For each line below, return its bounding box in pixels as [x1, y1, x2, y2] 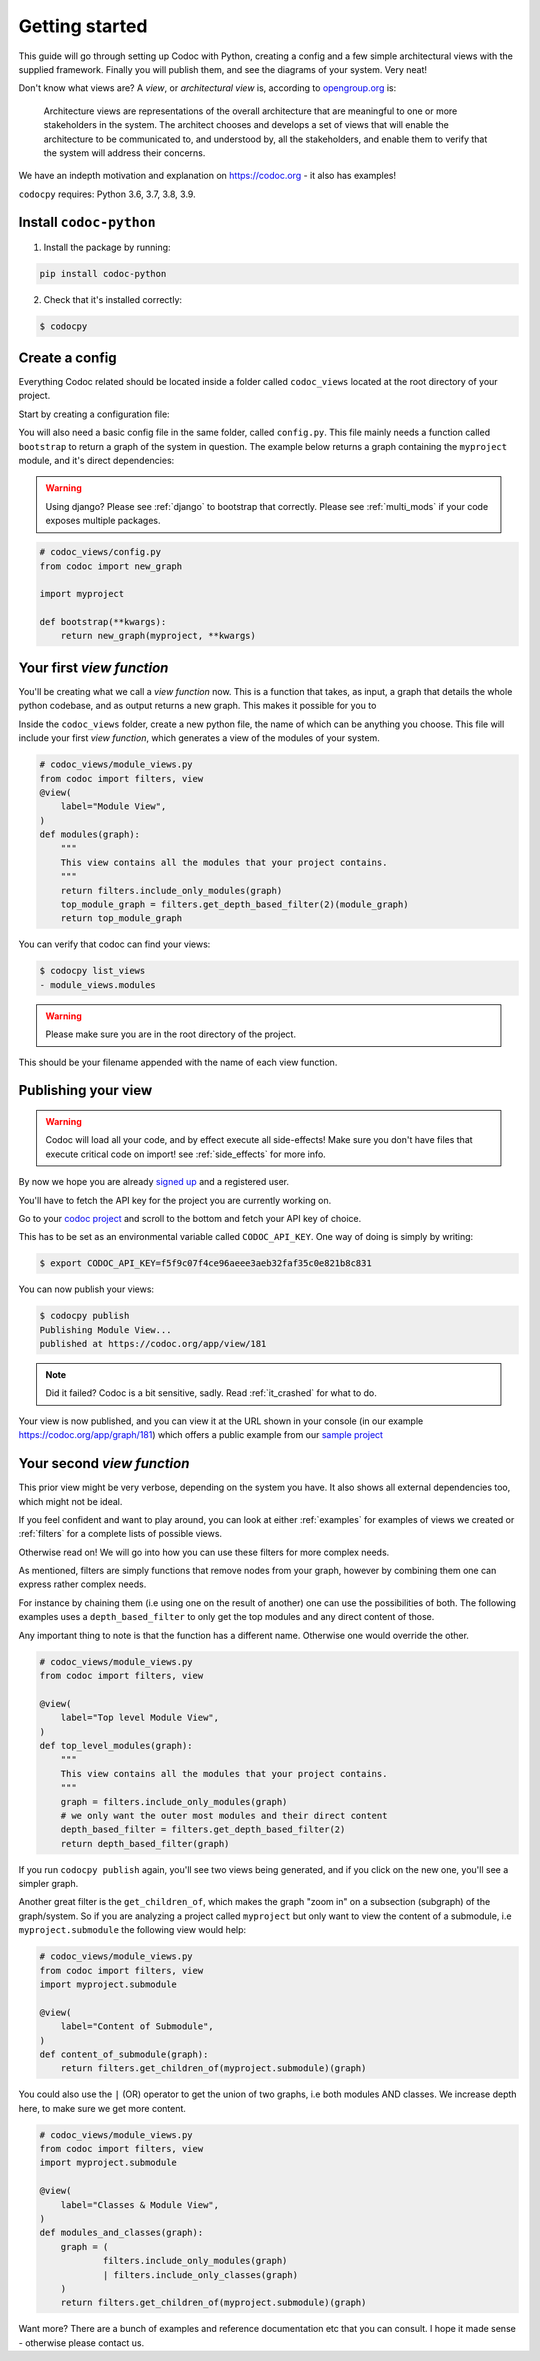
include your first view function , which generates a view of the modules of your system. [18, 732, 380, 744]
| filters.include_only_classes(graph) [102, 2269, 299, 2280]
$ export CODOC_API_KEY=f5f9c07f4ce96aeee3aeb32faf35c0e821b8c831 [39, 1258, 372, 1269]
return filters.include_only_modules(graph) [60, 885, 283, 896]
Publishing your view [18, 1082, 153, 1099]
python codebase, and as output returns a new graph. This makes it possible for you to [18, 700, 377, 712]
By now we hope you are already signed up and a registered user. [18, 1176, 290, 1188]
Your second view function [18, 1455, 190, 1472]
